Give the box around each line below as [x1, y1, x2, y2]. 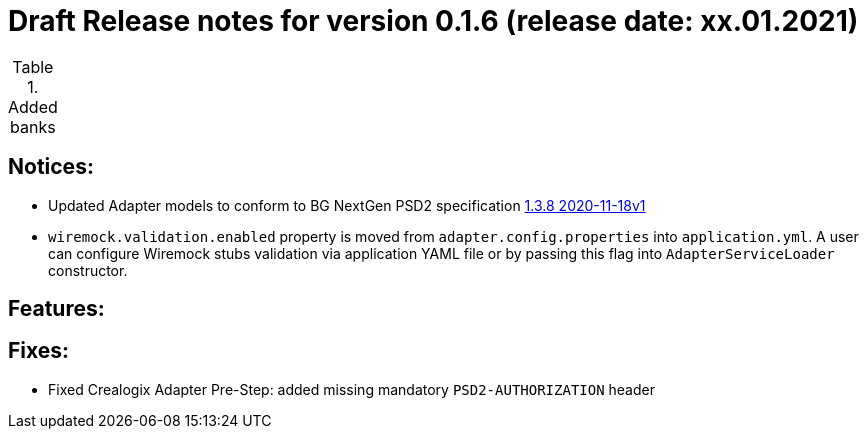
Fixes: [8, 338, 70, 364]
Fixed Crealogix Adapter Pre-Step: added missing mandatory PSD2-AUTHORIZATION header [48, 380, 655, 398]
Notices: [8, 154, 94, 180]
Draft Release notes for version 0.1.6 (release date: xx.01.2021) [8, 4, 859, 38]
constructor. [48, 261, 128, 279]
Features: [8, 296, 105, 322]
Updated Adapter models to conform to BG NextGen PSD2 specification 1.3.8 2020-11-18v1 [48, 196, 646, 214]
